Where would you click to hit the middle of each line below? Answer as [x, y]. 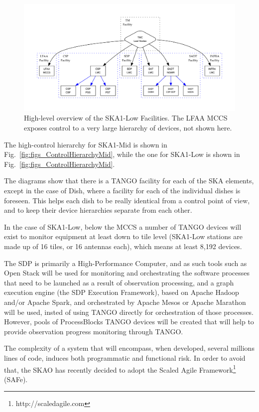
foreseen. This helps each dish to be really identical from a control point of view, [127, 200]
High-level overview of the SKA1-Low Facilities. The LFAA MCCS [126, 118]
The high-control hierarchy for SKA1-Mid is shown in [86, 144]
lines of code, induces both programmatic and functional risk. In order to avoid [125, 357]
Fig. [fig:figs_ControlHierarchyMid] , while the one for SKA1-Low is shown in [122, 154]
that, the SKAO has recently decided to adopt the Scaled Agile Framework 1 [120, 369]
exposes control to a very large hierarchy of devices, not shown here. [128, 128]
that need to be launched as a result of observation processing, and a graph [119, 282]
